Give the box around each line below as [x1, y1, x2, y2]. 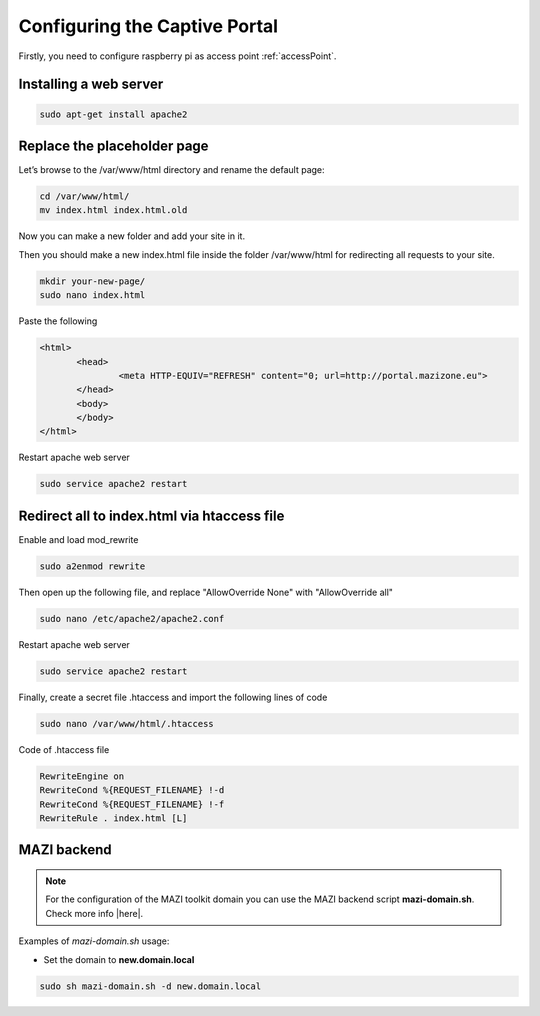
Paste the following [18, 315, 98, 327]
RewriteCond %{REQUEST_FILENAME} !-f [39, 798, 225, 810]
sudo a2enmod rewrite [39, 560, 146, 572]
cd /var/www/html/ [39, 191, 130, 202]
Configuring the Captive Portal [18, 15, 279, 37]
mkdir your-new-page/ [39, 275, 146, 287]
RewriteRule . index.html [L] [39, 812, 188, 824]
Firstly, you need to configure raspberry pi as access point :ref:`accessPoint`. [18, 50, 337, 62]
